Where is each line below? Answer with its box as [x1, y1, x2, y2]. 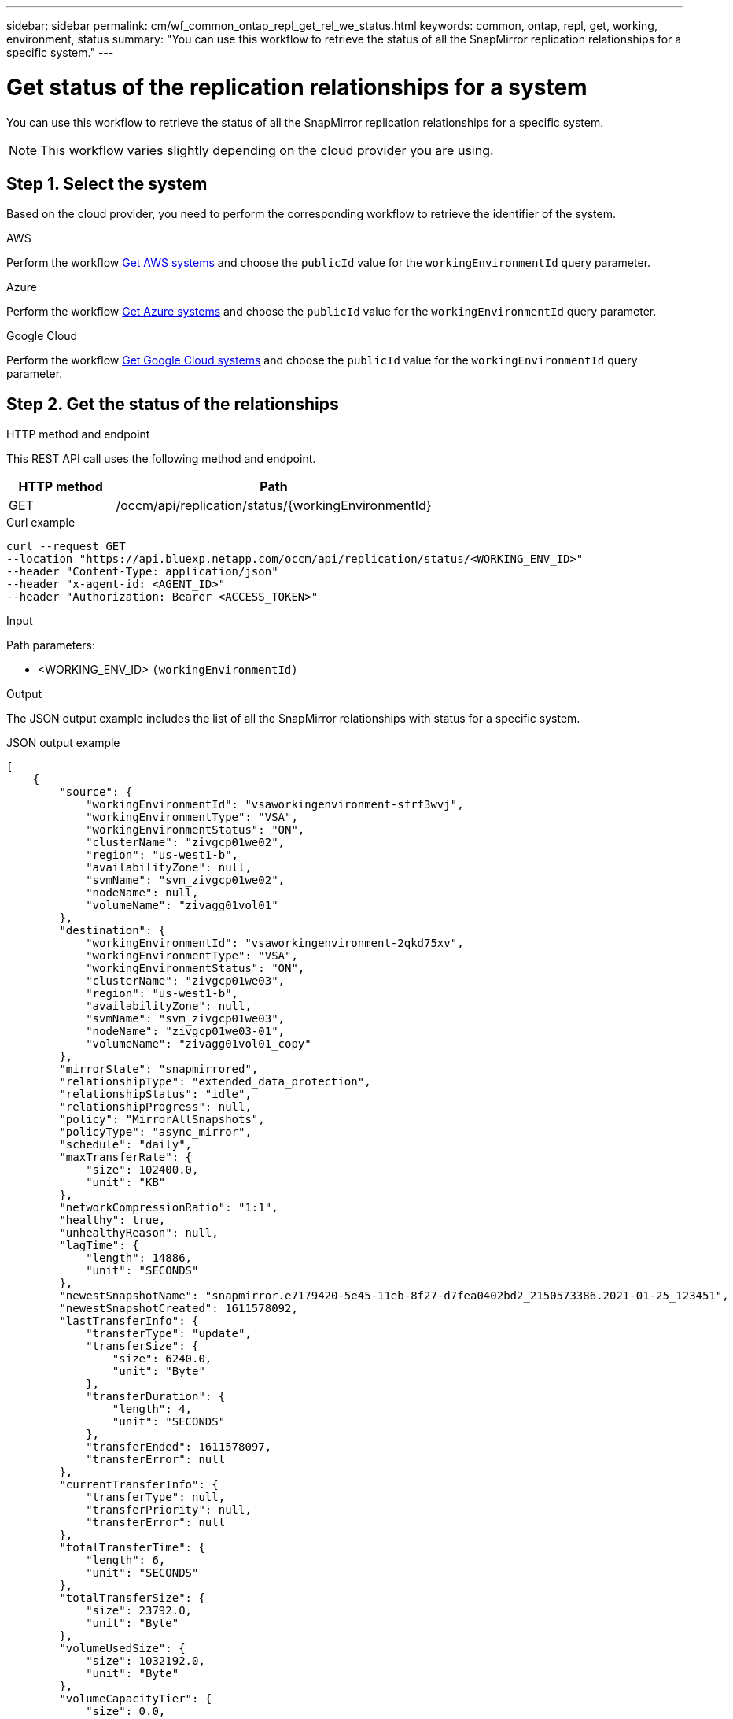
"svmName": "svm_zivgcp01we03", [86, 1012, 285, 1026]
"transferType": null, [86, 1491, 226, 1504]
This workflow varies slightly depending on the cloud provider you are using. [40, 142, 494, 158]
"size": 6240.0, [112, 1352, 212, 1366]
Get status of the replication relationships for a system [6, 73, 588, 101]
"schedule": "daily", [59, 1138, 193, 1152]
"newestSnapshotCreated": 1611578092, [59, 1302, 298, 1315]
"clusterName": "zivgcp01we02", [86, 836, 285, 849]
